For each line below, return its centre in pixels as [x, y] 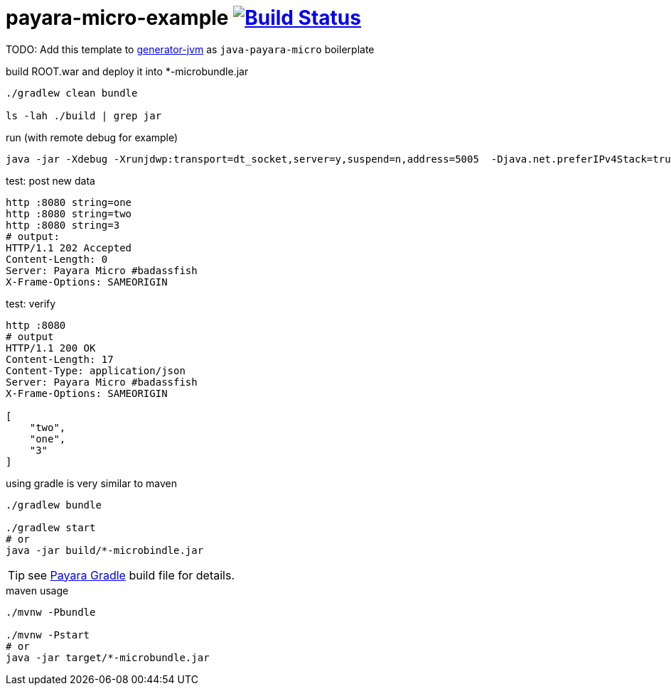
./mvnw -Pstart [48, 635]
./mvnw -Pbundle [51, 612]
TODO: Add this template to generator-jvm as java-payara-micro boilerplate [190, 49]
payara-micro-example [117, 18]
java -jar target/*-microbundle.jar [108, 657]
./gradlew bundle [54, 505]
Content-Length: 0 [57, 259]
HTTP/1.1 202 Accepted [69, 247]
